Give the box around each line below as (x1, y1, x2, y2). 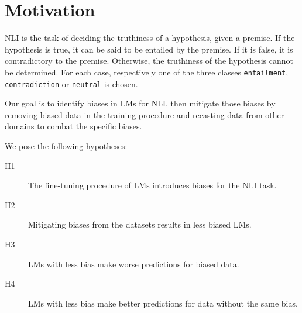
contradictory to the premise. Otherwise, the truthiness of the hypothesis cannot (5, 54, 293, 67)
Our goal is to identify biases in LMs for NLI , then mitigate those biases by (5, 97, 276, 109)
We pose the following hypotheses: (5, 140, 128, 152)
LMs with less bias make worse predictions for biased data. (28, 257, 239, 270)
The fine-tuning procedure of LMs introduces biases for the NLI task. (28, 179, 277, 191)
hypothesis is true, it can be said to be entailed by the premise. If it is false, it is (5, 43, 293, 55)
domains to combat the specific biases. (5, 120, 142, 132)
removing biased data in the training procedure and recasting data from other (5, 108, 284, 121)
